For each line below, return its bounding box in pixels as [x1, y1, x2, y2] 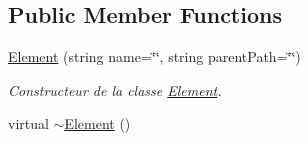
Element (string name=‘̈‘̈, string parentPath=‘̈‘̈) [8, 46, 301, 67]
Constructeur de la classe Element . [8, 79, 222, 100]
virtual [8, 113, 49, 134]
